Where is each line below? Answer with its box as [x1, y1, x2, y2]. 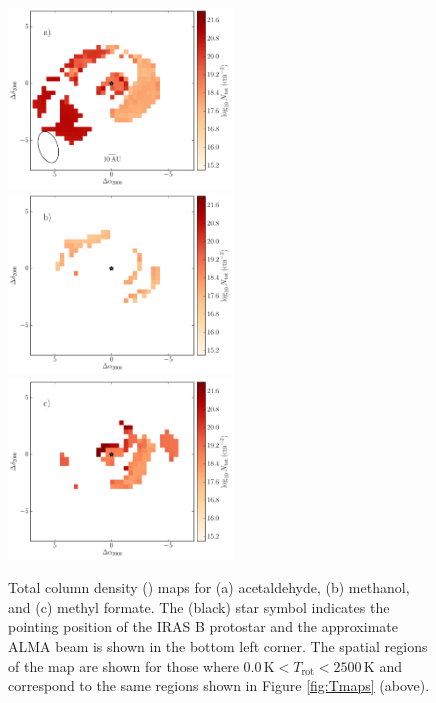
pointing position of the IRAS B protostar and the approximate [8, 616, 398, 637]
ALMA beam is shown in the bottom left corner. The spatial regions [8, 636, 428, 656]
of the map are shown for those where [8, 655, 239, 676]
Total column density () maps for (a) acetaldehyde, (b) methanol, [8, 577, 410, 598]
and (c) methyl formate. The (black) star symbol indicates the [8, 596, 390, 617]
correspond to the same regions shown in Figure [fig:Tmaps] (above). [8, 675, 430, 696]
